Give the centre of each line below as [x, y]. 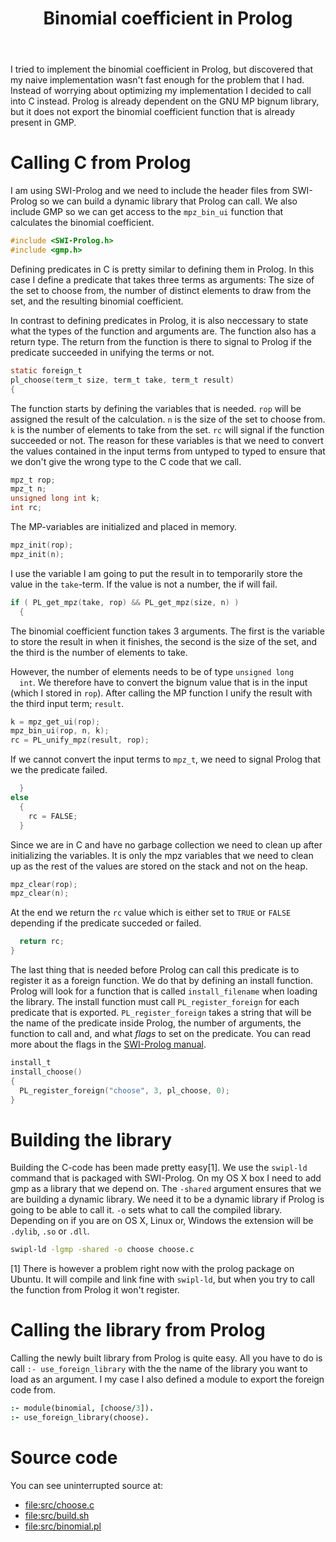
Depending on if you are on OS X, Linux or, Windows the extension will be [162, 1221]
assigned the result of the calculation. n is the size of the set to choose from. [168, 419]
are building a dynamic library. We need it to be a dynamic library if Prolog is [167, 1199]
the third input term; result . [67, 703]
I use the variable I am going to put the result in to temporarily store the [156, 573]
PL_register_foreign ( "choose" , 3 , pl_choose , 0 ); [124, 1090]
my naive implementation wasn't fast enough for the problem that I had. [157, 80]
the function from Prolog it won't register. [95, 1290]
